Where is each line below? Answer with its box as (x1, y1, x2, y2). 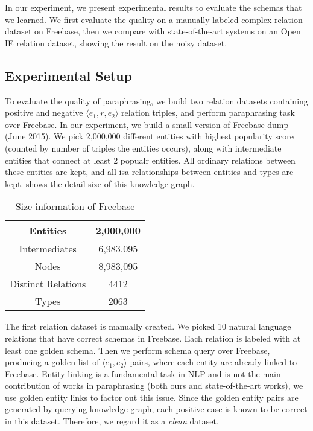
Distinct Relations (10, 276, 86, 291)
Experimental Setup (5, 66, 132, 85)
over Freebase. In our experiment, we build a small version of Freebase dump (5, 118, 289, 130)
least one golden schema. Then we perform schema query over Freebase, (5, 343, 270, 356)
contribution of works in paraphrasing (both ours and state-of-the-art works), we (5, 379, 303, 392)
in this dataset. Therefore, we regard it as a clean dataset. (5, 415, 219, 427)
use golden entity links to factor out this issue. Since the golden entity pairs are (5, 391, 299, 403)
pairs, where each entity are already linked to (130, 356, 297, 368)
